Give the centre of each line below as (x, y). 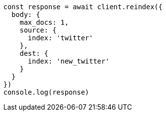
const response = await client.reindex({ (83, 7)
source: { (38, 30)
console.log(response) (46, 92)
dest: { (34, 53)
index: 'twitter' (60, 38)
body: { (26, 15)
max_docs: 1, (44, 22)
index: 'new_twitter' (69, 61)
